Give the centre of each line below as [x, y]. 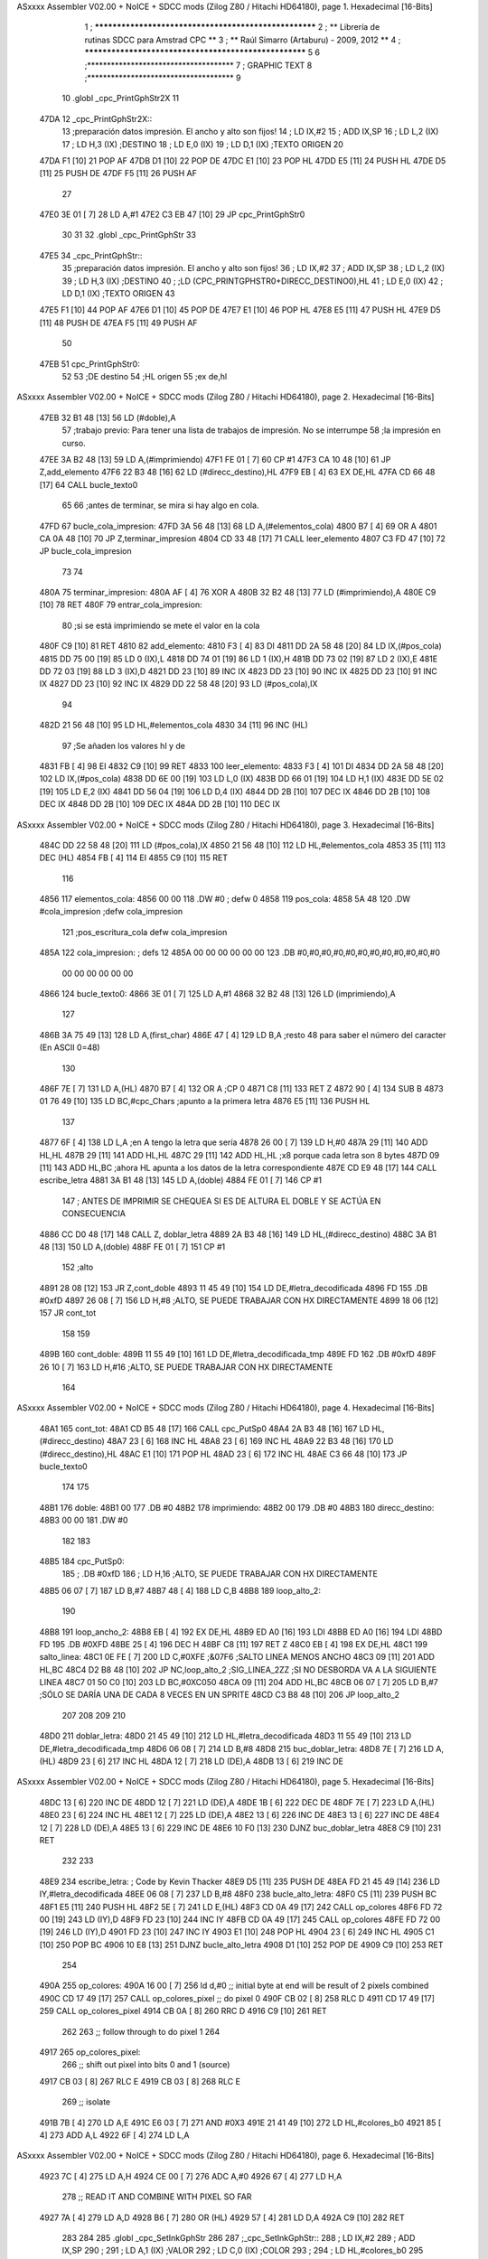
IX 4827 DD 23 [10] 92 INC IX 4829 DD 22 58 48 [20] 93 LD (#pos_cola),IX [178, 684]
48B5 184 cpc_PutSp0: [82, 1561]
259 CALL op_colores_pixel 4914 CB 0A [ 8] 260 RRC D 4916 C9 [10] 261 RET [183, 2011]
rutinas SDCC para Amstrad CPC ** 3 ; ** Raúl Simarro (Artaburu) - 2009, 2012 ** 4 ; [243, 40]
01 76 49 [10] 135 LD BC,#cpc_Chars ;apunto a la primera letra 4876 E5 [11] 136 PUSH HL [205, 1101]
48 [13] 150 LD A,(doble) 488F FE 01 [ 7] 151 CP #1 [132, 1246]
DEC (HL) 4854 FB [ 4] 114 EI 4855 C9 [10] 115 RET [133, 858]
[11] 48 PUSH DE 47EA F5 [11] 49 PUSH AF [118, 323]
